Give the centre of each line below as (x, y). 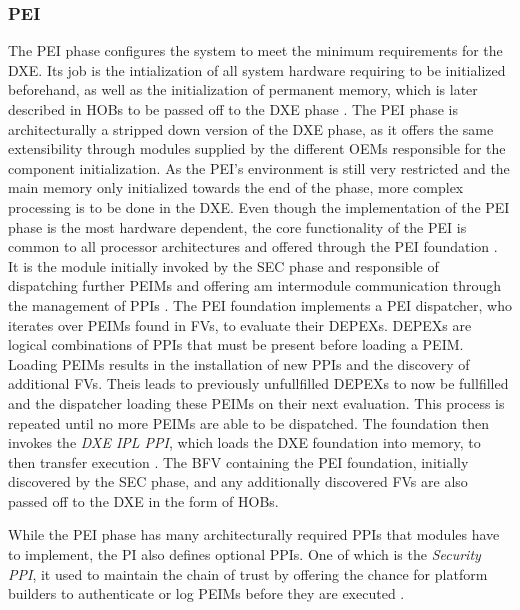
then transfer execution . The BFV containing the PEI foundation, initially (238, 461)
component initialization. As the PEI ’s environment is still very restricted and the (259, 167)
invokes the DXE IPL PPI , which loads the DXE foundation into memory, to (244, 442)
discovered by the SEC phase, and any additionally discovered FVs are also (238, 481)
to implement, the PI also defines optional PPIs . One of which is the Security (244, 554)
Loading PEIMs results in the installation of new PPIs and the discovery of (239, 363)
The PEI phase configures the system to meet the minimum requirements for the (255, 50)
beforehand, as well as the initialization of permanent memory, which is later (243, 89)
